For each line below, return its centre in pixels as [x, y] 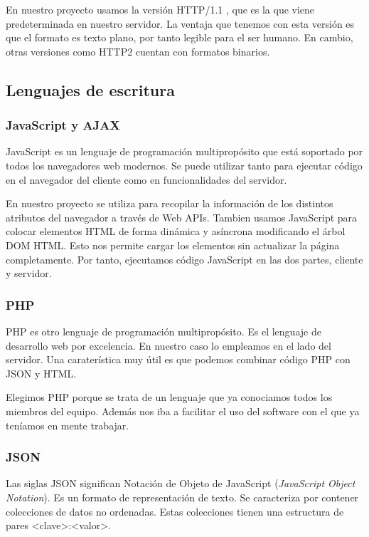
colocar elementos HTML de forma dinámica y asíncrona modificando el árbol [176, 231]
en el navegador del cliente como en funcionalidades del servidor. [146, 179]
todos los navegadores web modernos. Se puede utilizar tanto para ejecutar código [184, 165]
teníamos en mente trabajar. [68, 425]
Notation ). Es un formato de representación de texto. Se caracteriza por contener [182, 497]
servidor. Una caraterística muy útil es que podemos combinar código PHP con [178, 359]
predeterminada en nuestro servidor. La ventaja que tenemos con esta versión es [180, 23]
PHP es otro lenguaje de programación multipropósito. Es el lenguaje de [164, 331]
